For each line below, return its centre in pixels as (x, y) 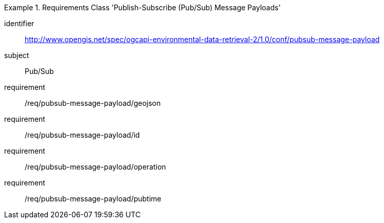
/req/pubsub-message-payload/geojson (93, 103)
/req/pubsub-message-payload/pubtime (93, 199)
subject (17, 55)
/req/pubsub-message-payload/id (82, 135)
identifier (19, 23)
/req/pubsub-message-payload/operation (95, 167)
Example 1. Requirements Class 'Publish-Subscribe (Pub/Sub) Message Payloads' (142, 7)
